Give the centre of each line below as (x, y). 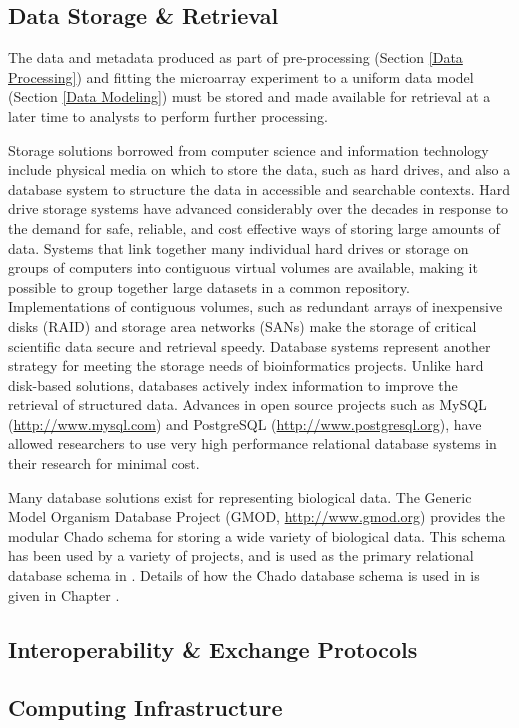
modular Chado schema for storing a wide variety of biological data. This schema (257, 535)
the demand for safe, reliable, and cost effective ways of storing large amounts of (254, 227)
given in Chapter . (64, 594)
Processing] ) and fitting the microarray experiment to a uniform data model (241, 76)
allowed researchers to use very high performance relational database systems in (252, 443)
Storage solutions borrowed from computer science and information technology (248, 149)
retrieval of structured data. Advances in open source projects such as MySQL (247, 404)
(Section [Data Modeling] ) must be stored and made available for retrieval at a (249, 96)
